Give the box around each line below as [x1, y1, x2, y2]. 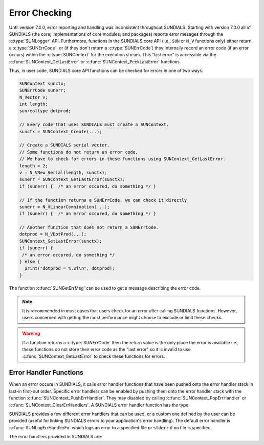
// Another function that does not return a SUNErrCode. [19, 225, 159, 230]
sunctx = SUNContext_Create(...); [19, 129, 102, 134]
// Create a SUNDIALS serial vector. [19, 142, 110, 148]
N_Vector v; [19, 94, 48, 100]
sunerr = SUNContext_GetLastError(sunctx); [19, 177, 126, 182]
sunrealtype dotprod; [19, 108, 71, 114]
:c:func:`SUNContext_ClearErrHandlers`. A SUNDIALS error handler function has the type [9, 402, 189, 408]
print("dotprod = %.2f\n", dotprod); [24, 266, 115, 271]
